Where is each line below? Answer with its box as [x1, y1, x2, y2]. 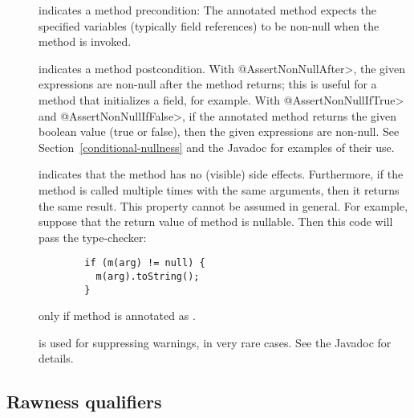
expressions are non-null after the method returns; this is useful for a [39, 76, 377, 92]
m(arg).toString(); [95, 270, 200, 282]
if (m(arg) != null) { [84, 257, 205, 269]
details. [39, 350, 74, 367]
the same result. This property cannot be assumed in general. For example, [39, 197, 408, 214]
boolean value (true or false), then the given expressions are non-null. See [39, 123, 400, 140]
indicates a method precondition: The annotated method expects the [39, 2, 376, 18]
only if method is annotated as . [39, 307, 196, 324]
